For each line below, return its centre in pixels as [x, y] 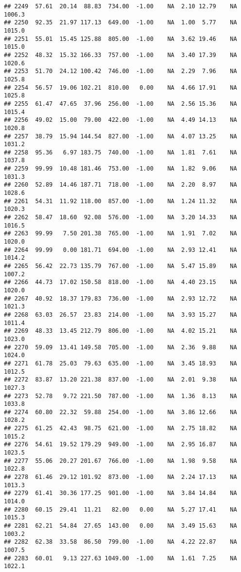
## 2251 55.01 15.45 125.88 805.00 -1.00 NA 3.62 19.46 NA [120, 39]
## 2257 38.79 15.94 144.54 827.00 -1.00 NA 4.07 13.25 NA [120, 136]
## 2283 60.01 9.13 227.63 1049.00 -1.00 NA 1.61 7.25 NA [120, 558]
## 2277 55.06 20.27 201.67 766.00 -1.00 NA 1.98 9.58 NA [120, 461]
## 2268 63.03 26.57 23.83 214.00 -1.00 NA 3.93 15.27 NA [120, 315]
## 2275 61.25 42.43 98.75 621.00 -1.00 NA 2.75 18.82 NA [120, 429]
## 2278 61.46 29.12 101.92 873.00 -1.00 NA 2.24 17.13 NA [120, 477]
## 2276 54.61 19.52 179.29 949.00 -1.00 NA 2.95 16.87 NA [120, 445]
